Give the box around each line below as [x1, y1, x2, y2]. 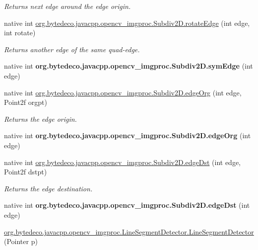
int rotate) [4, 27, 36, 38]
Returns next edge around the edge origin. [4, 1, 131, 11]
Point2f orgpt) [4, 97, 47, 107]
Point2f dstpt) [4, 167, 47, 177]
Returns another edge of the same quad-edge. [4, 44, 140, 54]
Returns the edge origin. [4, 113, 77, 124]
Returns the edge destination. [4, 183, 93, 193]
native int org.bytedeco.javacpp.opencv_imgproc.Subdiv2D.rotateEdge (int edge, [4, 17, 250, 28]
